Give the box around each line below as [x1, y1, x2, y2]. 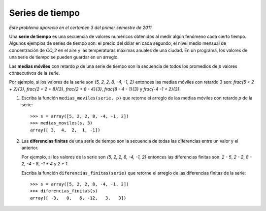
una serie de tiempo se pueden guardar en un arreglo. [9, 54, 119, 60]
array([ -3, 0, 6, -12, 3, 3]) [30, 195, 127, 201]
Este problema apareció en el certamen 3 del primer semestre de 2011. [9, 25, 153, 30]
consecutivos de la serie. [9, 70, 60, 76]
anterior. [21, 145, 39, 151]
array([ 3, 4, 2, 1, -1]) [30, 127, 100, 133]
